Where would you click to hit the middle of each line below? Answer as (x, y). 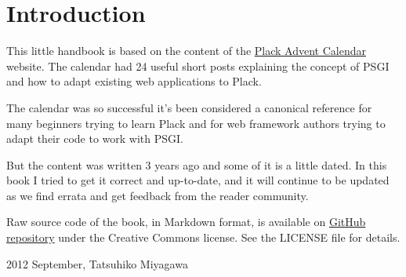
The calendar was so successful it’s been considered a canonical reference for (189, 107)
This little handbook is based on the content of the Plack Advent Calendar (186, 51)
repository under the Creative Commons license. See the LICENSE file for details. (203, 237)
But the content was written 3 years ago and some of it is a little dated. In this (197, 164)
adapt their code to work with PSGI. (95, 138)
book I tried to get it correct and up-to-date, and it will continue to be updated (198, 180)
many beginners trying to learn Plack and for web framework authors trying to (196, 123)
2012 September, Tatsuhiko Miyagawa (97, 263)
